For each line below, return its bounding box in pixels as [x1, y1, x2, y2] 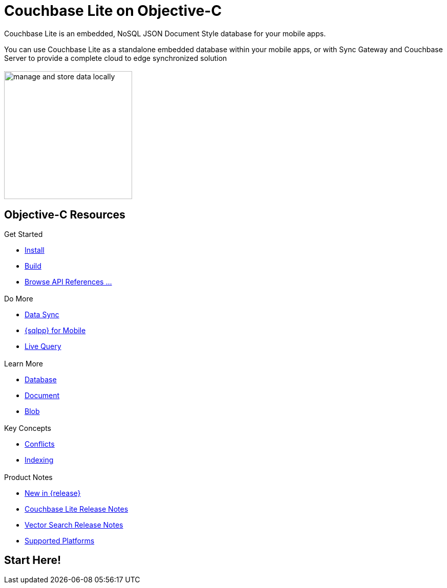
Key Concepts [4, 424, 52, 433]
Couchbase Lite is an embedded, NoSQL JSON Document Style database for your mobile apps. [4, 29, 326, 38]
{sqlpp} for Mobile [25, 326, 86, 335]
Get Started [4, 230, 43, 239]
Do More [4, 294, 33, 303]
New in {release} [25, 488, 81, 497]
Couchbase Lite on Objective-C [4, 2, 222, 19]
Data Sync [25, 310, 59, 319]
